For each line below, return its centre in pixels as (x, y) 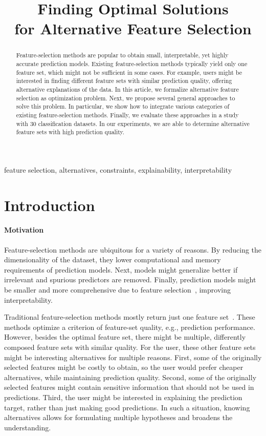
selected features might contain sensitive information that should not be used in (129, 387)
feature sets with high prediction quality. (70, 132)
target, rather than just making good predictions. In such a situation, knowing (127, 407)
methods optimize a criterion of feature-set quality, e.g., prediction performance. (130, 327)
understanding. (28, 427)
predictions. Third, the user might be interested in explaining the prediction (123, 397)
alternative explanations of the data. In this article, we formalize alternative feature (127, 89)
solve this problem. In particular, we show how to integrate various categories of (123, 106)
